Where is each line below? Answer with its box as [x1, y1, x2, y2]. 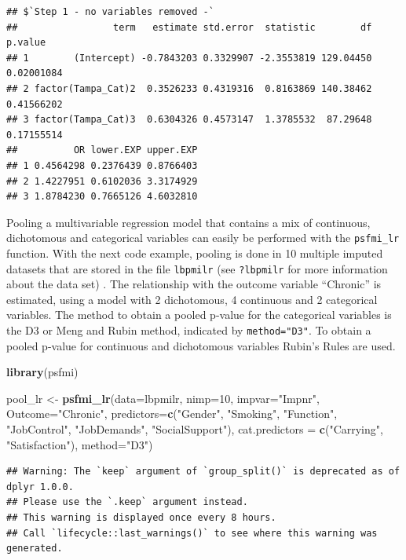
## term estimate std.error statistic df [6, 21, 372, 33]
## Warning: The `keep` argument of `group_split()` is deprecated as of [6, 466, 401, 478]
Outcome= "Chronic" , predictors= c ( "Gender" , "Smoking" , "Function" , [6, 405, 338, 422]
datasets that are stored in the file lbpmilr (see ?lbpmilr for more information [6, 260, 388, 276]
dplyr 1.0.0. [6, 481, 74, 492]
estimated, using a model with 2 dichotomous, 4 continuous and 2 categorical [6, 291, 378, 307]
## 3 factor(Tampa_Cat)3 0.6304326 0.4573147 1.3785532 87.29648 [6, 114, 372, 126]
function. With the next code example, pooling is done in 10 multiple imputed [6, 244, 383, 261]
